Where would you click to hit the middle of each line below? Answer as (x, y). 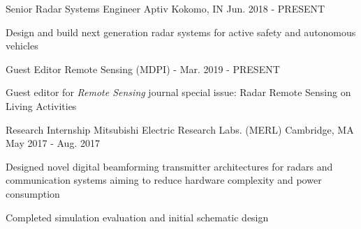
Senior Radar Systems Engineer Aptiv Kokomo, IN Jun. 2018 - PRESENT (165, 8)
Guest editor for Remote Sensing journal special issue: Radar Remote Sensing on (178, 92)
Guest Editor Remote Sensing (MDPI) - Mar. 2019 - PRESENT (143, 69)
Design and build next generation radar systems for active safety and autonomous (181, 32)
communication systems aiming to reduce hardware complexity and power (164, 180)
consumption (33, 193)
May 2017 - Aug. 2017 (53, 143)
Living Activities (41, 105)
